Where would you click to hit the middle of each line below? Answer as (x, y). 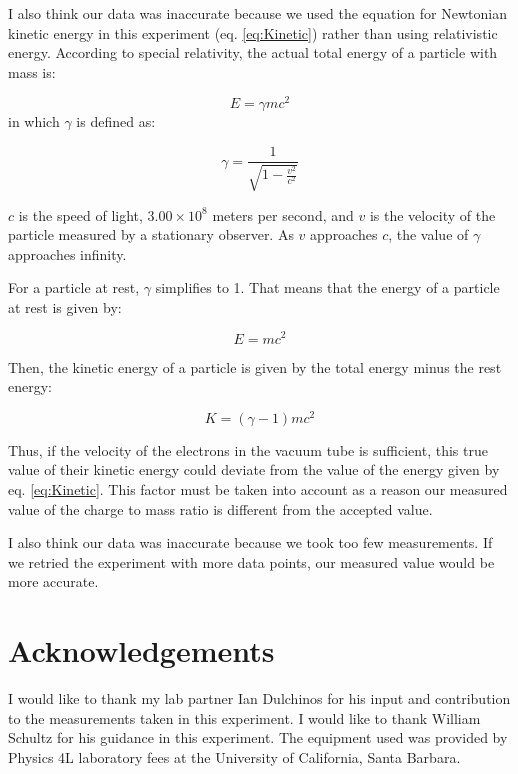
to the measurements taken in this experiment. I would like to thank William (244, 717)
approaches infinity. (67, 253)
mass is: (32, 71)
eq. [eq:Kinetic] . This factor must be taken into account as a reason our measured (258, 489)
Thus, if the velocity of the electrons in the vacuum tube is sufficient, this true (248, 449)
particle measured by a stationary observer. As (151, 234)
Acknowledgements (141, 650)
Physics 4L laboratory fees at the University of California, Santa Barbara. (234, 756)
